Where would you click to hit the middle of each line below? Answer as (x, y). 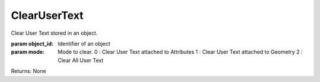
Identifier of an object (84, 44)
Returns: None (29, 71)
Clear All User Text (81, 60)
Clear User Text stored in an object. (54, 33)
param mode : (28, 52)
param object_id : (32, 44)
